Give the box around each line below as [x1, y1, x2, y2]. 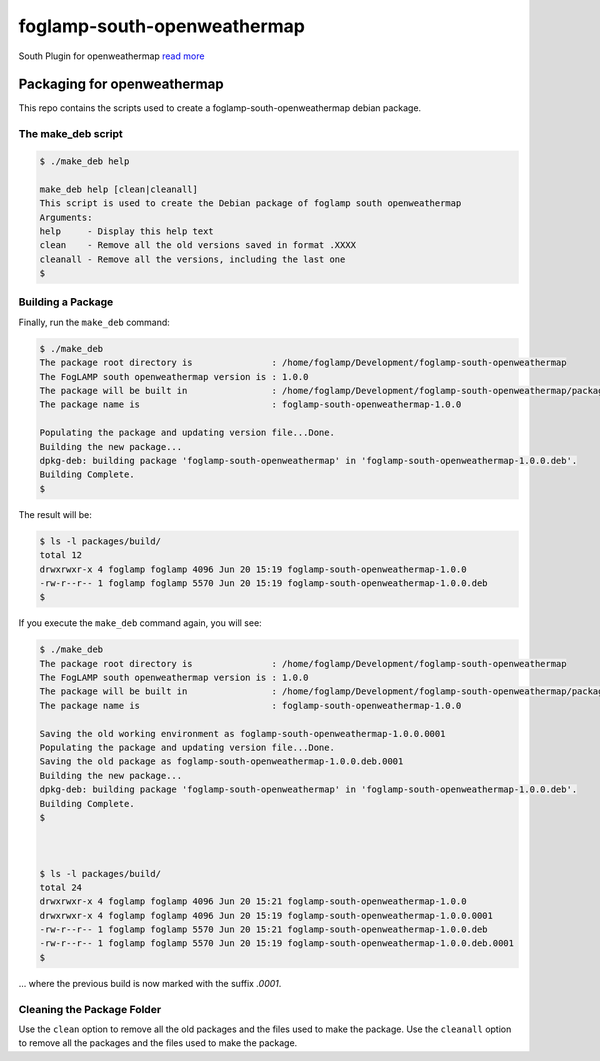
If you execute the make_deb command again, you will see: [18, 617, 262, 629]
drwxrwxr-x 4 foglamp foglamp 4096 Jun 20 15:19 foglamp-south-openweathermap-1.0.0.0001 [39, 910, 494, 921]
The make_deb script [18, 127, 124, 141]
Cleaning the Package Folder [18, 1002, 162, 1016]
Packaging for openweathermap [18, 76, 224, 93]
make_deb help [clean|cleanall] [39, 183, 199, 195]
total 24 [39, 881, 83, 893]
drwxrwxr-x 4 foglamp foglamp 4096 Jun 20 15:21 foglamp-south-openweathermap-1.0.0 [39, 896, 467, 907]
